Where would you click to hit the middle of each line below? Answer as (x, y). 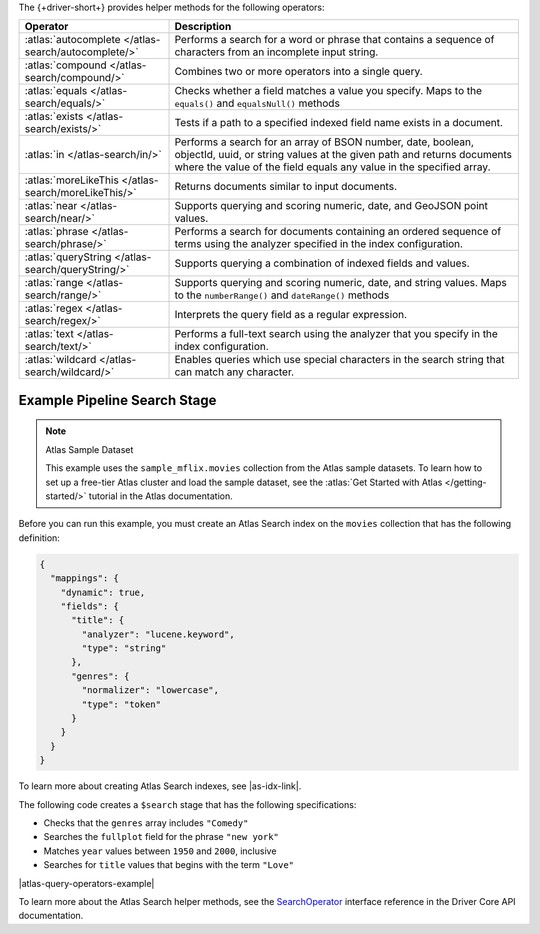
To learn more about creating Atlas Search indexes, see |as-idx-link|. (160, 786)
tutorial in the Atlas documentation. (161, 496)
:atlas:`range (54, 283)
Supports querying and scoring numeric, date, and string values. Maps (340, 283)
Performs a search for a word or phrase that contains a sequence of (334, 40)
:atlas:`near (51, 206)
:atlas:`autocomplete (72, 40)
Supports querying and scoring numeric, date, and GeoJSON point (331, 206)
